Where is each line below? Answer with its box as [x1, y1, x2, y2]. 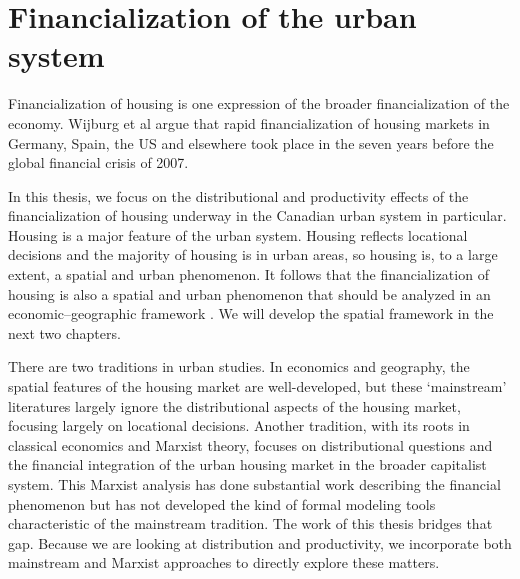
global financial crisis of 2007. [8, 152, 189, 173]
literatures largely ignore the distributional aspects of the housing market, [8, 395, 461, 416]
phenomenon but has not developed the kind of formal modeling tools [8, 493, 436, 514]
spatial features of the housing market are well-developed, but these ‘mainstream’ [8, 376, 507, 397]
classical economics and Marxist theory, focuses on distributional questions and [8, 434, 493, 455]
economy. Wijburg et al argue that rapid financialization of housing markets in [8, 112, 490, 133]
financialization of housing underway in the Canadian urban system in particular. [8, 205, 507, 226]
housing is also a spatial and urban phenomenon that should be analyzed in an [8, 283, 491, 304]
